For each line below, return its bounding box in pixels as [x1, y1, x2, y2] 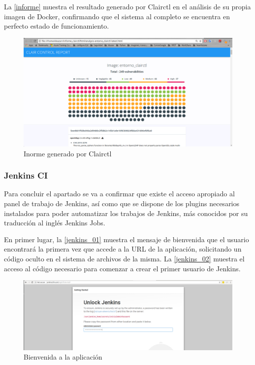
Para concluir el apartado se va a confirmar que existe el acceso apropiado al [4, 188, 235, 199]
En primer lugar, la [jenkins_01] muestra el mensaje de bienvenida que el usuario [4, 234, 249, 244]
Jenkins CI [4, 169, 48, 182]
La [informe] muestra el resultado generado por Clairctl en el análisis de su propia [4, 1, 251, 11]
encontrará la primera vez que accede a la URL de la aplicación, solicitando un [4, 244, 242, 254]
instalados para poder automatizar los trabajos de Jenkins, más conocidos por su [4, 208, 248, 218]
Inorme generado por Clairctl [24, 148, 112, 158]
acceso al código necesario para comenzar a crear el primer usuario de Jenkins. [4, 263, 241, 273]
